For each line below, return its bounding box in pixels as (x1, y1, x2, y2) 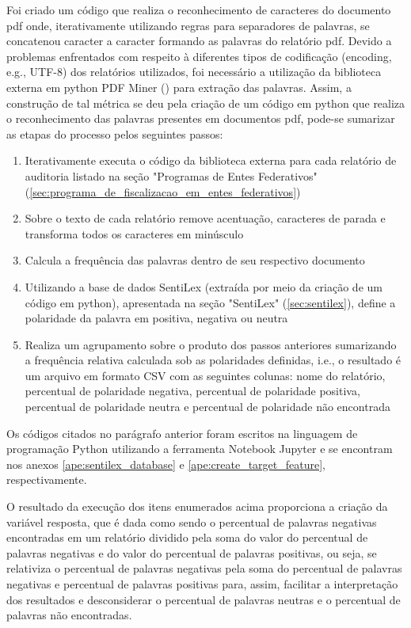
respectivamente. (6, 471, 87, 488)
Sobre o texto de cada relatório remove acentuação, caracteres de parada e (25, 210, 386, 226)
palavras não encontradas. (6, 607, 132, 623)
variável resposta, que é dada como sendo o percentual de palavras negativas (6, 513, 377, 530)
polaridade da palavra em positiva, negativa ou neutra (25, 310, 288, 326)
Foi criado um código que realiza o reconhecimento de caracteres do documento (6, 2, 391, 17)
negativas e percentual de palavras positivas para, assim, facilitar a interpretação (6, 576, 398, 592)
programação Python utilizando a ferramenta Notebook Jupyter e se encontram (6, 440, 393, 457)
